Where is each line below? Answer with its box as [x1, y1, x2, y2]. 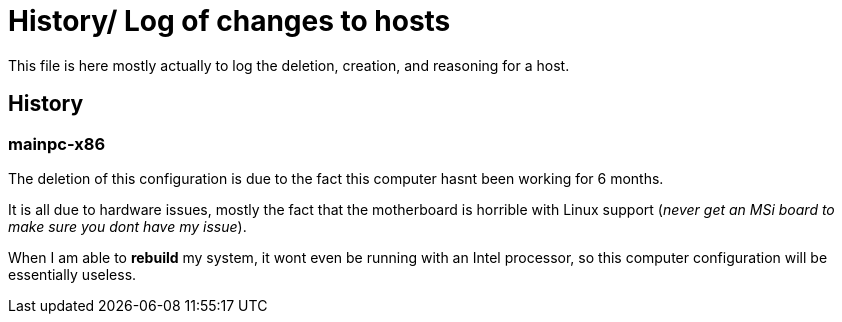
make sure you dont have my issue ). [8, 217, 247, 235]
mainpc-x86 [8, 133, 106, 154]
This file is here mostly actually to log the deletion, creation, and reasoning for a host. [8, 56, 570, 74]
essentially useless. [8, 265, 137, 283]
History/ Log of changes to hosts [8, 4, 451, 38]
